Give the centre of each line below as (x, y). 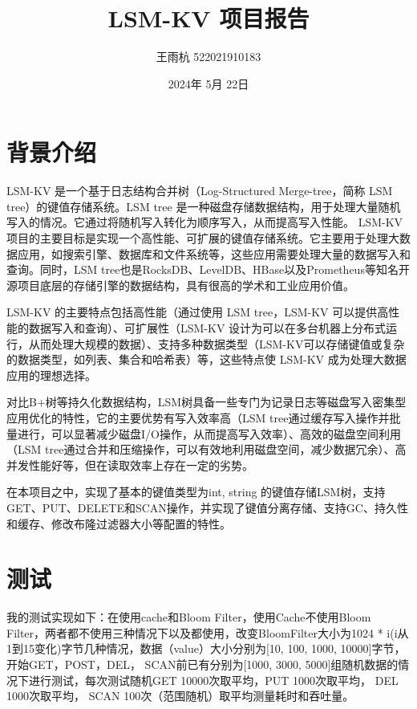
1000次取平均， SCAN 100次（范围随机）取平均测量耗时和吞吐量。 (180, 696)
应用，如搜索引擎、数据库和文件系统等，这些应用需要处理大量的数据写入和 (214, 253)
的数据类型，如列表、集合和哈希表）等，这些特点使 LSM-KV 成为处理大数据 (206, 359)
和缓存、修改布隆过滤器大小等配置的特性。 (119, 523)
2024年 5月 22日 (208, 83)
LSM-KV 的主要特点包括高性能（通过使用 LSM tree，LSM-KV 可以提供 (192, 312)
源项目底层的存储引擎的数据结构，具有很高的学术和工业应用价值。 (180, 285)
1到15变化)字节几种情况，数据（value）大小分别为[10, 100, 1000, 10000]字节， (206, 648)
